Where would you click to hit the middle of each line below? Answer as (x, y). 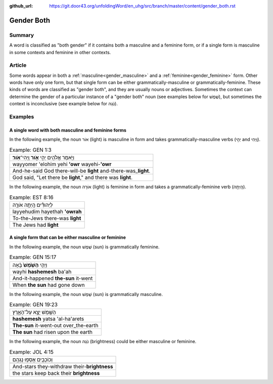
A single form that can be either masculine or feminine (67, 237)
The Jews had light (35, 225)
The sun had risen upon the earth (53, 332)
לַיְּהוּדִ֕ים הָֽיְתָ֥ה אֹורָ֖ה (33, 205)
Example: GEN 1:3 (30, 150)
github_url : (21, 6)
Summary (22, 35)
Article (18, 65)
